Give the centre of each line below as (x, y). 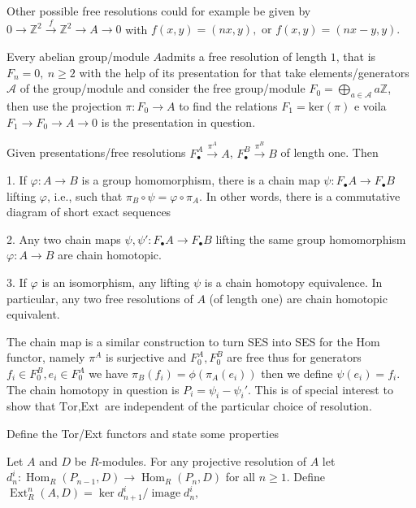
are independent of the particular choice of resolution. (238, 406)
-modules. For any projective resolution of (203, 460)
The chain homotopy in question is (93, 389)
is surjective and (146, 357)
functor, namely (46, 357)
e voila (370, 105)
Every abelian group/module (78, 56)
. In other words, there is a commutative (300, 195)
